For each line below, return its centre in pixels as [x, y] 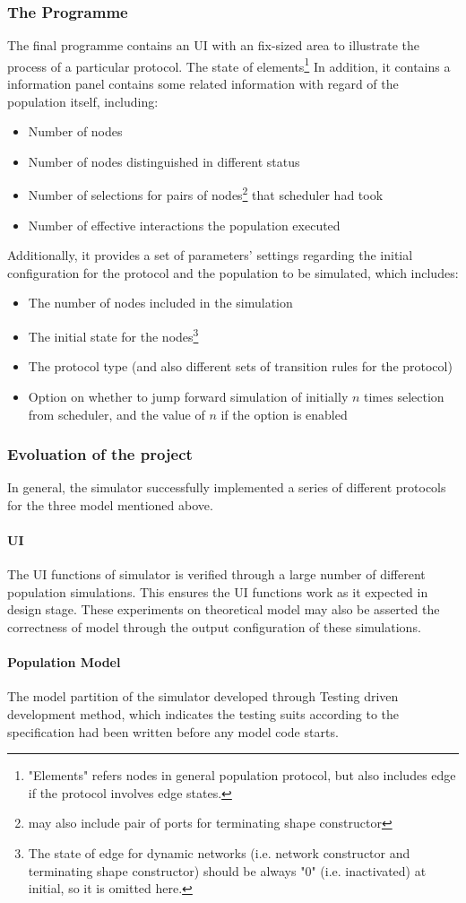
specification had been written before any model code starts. [173, 731]
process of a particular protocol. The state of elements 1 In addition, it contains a [229, 65]
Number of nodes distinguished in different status [164, 161]
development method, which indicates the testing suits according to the [203, 714]
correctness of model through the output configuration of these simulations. [214, 627]
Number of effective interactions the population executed [184, 225]
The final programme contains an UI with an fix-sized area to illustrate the [214, 45]
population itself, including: [83, 101]
